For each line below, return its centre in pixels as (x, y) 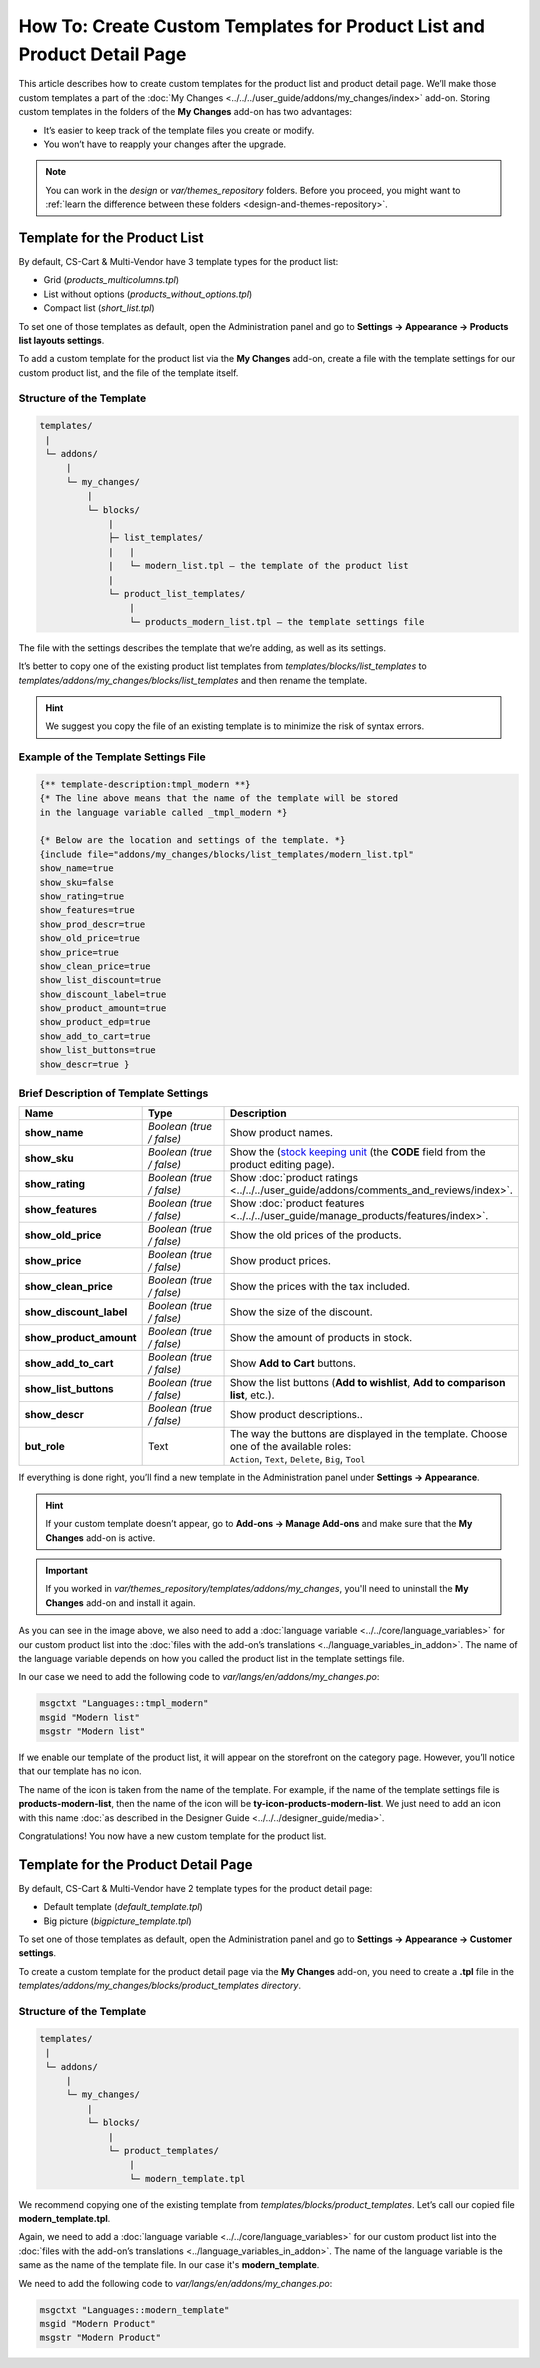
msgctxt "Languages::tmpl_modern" (124, 1703)
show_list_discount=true (100, 980)
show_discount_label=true (103, 994)
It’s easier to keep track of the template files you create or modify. (179, 130)
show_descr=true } (84, 1064)
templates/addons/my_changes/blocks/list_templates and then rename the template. (193, 680)
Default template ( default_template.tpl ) (123, 1907)
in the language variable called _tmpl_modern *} (163, 812)
